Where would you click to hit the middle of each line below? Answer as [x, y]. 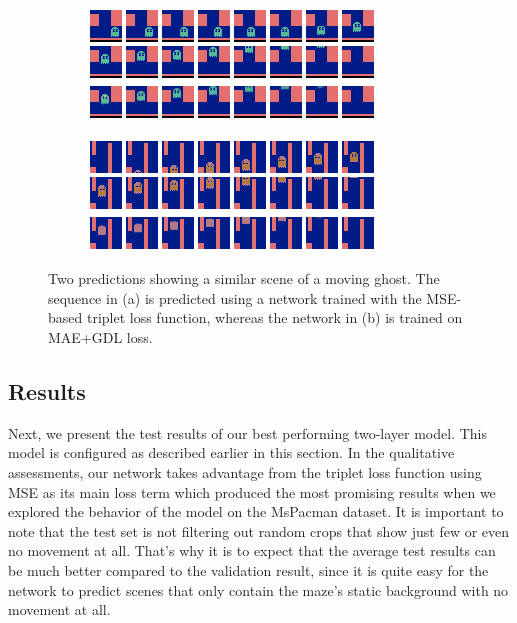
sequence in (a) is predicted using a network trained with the [235, 297]
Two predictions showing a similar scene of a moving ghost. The [244, 278]
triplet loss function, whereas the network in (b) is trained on [274, 317]
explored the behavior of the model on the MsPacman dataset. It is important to [256, 511]
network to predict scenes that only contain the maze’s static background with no [258, 589]
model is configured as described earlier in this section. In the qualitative [231, 452]
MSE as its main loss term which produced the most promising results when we [252, 491]
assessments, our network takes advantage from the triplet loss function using [245, 471]
